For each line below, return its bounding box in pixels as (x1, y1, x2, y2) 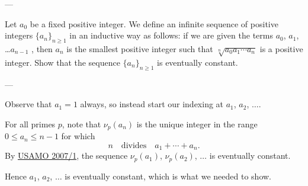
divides (121, 141, 147, 150)
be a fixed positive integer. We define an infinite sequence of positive (30, 17, 278, 30)
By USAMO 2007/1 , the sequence (5, 149, 128, 162)
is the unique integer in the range (136, 117, 258, 130)
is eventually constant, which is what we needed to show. (65, 169, 272, 182)
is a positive (259, 42, 303, 54)
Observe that (5, 98, 52, 110)
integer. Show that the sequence (5, 56, 120, 68)
